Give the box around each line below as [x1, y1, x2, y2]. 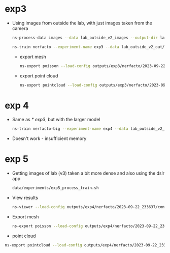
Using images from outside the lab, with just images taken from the [12, 20, 153, 26]
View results [12, 194, 39, 201]
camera [12, 25, 28, 31]
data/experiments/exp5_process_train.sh [12, 185, 99, 191]
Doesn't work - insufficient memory [12, 135, 87, 142]
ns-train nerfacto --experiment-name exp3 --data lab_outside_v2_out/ [12, 44, 165, 49]
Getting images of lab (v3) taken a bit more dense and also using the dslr [12, 170, 165, 176]
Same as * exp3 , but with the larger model [12, 117, 100, 123]
